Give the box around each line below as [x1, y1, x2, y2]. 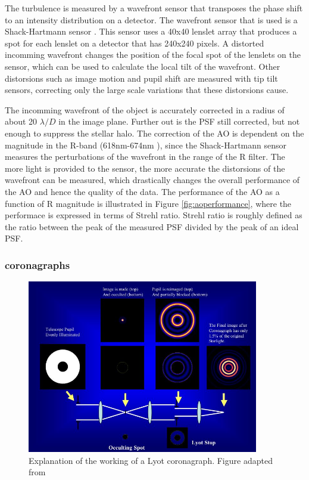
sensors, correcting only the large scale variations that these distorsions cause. [5, 83, 289, 96]
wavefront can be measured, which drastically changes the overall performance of [5, 174, 300, 186]
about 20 [5, 115, 38, 128]
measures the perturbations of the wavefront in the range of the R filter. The [5, 150, 285, 163]
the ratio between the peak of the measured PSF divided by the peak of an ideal [5, 220, 299, 233]
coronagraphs [5, 257, 70, 272]
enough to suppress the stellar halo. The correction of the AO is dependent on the [5, 126, 304, 139]
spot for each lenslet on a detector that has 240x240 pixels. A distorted [5, 36, 264, 49]
